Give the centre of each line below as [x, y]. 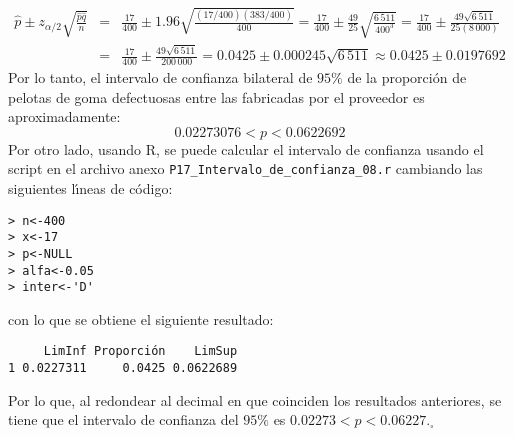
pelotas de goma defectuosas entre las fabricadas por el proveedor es [216, 96]
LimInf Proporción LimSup [140, 351]
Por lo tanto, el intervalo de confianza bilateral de [160, 76]
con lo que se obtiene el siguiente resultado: [141, 318]
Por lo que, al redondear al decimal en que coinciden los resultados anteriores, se [255, 399]
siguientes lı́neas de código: [90, 187]
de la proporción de [407, 76]
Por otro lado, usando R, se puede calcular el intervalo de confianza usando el [246, 148]
